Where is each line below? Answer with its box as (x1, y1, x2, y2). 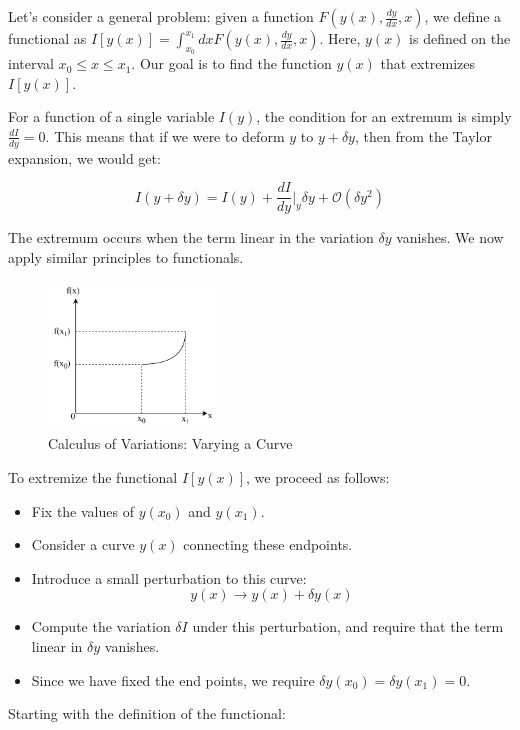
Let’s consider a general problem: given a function (8, 6, 314, 26)
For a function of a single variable (8, 106, 215, 127)
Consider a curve (31, 534, 135, 555)
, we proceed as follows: (246, 467, 390, 488)
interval (8, 53, 54, 74)
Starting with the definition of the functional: (8, 703, 286, 724)
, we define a (424, 6, 502, 26)
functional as (8, 28, 87, 48)
